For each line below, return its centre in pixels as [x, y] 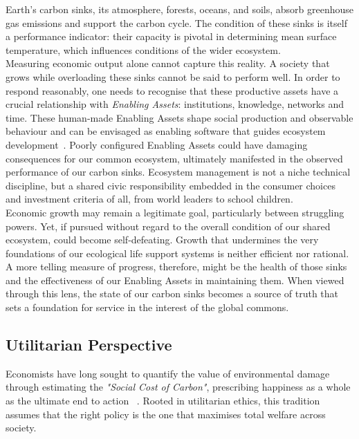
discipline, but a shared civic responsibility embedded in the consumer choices [171, 185]
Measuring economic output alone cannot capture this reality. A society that [168, 63]
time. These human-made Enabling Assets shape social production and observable [179, 117]
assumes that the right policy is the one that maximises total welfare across [166, 414]
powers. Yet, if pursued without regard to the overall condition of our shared [168, 226]
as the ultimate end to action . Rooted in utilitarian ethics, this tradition [163, 401]
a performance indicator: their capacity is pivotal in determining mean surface [171, 36]
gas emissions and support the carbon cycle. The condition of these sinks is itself [176, 22]
